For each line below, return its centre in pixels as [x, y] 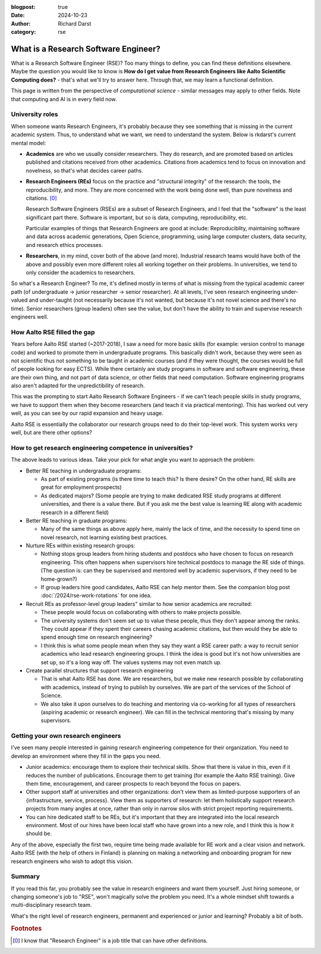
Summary [26, 877]
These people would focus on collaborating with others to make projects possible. [141, 612]
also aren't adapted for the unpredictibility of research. [78, 386]
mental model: [29, 143]
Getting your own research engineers [66, 736]
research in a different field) [75, 512]
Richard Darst [75, 23]
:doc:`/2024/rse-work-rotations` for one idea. [96, 596]
